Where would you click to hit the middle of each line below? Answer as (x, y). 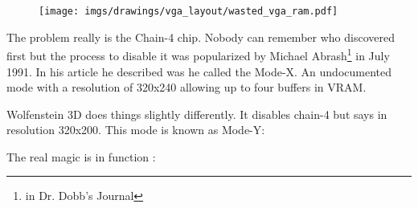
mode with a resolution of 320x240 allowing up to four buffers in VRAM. (186, 87)
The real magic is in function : (81, 156)
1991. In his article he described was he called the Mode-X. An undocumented (199, 71)
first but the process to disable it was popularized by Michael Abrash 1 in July (198, 54)
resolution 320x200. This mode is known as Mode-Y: (136, 130)
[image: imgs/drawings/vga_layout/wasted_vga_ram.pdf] (189, 11)
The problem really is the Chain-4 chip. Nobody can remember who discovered (201, 37)
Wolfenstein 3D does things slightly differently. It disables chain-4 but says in (197, 114)
